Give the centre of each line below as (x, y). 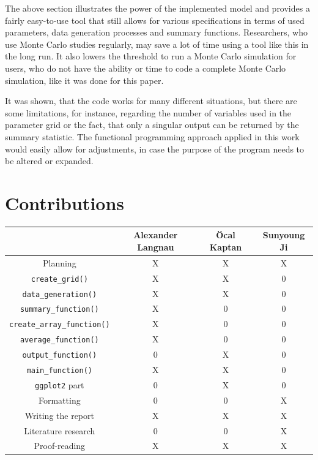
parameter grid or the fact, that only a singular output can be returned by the (152, 125)
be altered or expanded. (49, 161)
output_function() (60, 356)
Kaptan (226, 247)
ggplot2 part (60, 384)
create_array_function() (60, 325)
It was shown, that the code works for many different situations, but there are (151, 101)
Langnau (156, 247)
